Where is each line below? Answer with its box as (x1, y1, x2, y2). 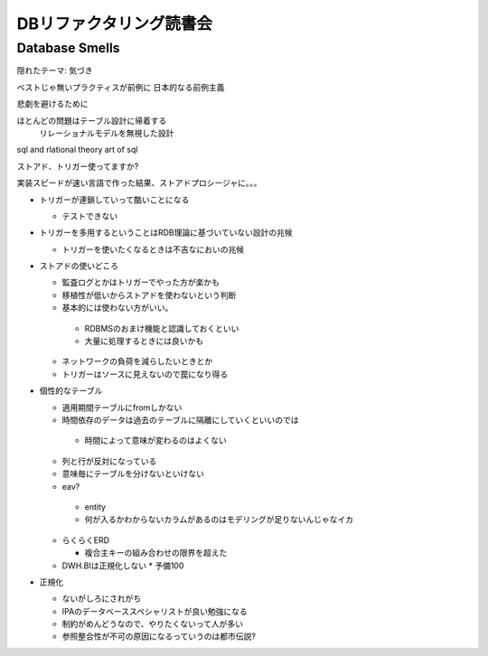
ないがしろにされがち (61, 593, 142, 604)
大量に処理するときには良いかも (84, 335, 203, 347)
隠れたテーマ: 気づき (16, 65, 93, 76)
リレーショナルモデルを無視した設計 (39, 127, 174, 138)
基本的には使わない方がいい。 (61, 303, 174, 314)
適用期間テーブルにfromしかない (61, 402, 183, 413)
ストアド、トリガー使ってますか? (16, 161, 139, 172)
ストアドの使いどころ (39, 260, 119, 271)
